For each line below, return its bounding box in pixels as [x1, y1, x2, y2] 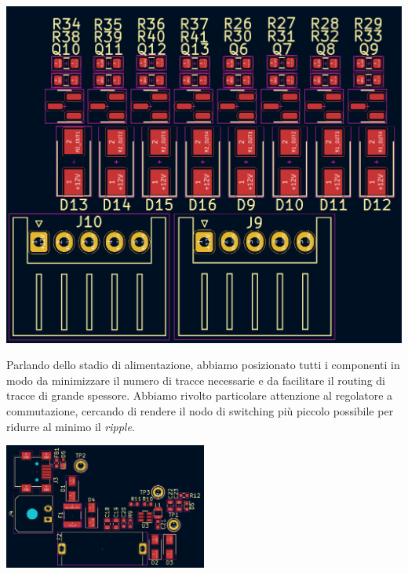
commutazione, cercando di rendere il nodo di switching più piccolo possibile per [6, 403, 394, 419]
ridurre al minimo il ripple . [6, 418, 135, 434]
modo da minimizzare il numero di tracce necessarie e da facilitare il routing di [6, 371, 385, 388]
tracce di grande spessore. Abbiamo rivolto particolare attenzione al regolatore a [6, 387, 393, 404]
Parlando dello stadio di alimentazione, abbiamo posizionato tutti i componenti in [6, 356, 400, 373]
